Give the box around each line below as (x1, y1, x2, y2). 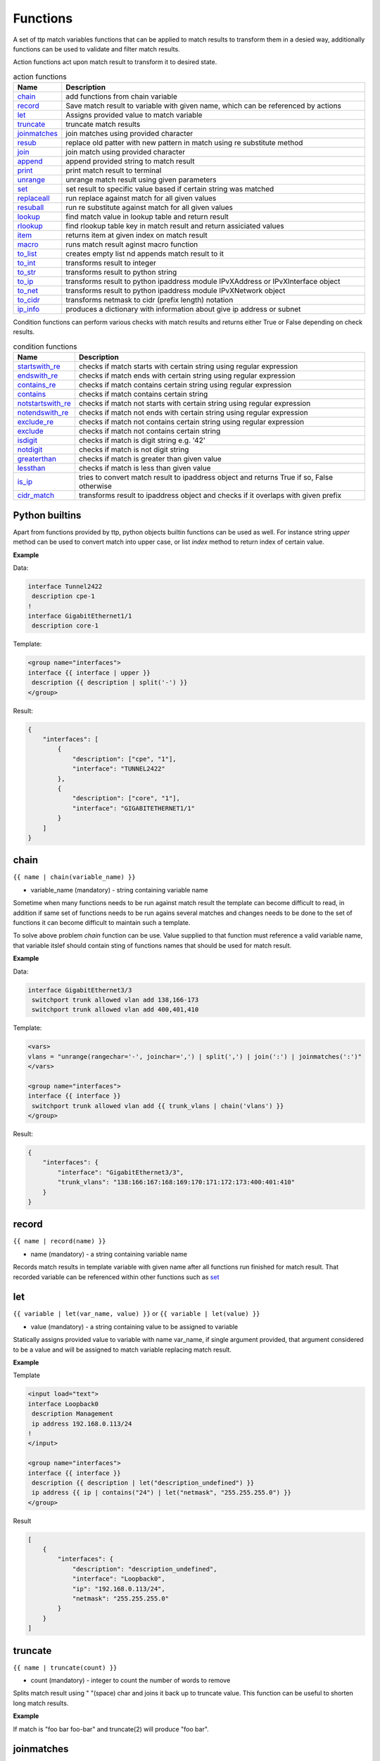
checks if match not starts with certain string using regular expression (78, 399, 311, 409)
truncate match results (65, 120, 141, 130)
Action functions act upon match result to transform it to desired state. (13, 58, 217, 66)
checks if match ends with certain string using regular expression (78, 371, 296, 380)
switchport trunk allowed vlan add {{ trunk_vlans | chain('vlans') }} (32, 1102, 284, 1109)
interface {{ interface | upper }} (27, 668, 151, 676)
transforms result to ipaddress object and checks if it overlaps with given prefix (78, 490, 342, 500)
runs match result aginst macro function (65, 239, 198, 249)
